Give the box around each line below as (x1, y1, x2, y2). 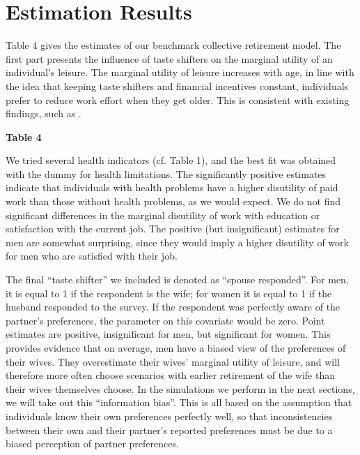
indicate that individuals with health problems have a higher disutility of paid (6, 180, 338, 195)
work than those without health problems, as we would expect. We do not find (6, 194, 341, 209)
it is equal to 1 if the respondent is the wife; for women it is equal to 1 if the (6, 285, 332, 300)
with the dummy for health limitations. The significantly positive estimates (6, 166, 327, 181)
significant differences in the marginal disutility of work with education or (6, 207, 320, 222)
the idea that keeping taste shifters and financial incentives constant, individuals (6, 78, 349, 93)
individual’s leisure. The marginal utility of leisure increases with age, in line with (6, 65, 354, 80)
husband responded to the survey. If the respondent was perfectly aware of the (6, 299, 341, 314)
